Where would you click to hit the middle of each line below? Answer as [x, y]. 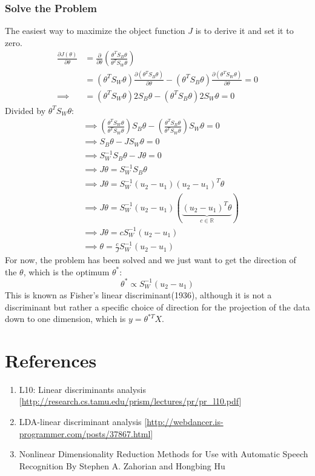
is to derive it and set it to [244, 31]
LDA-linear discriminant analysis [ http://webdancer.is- [121, 422]
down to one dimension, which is [65, 319]
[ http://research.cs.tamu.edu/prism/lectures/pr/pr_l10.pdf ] [130, 401]
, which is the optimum [66, 271]
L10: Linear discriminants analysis [83, 389]
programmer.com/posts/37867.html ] [86, 433]
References [51, 360]
